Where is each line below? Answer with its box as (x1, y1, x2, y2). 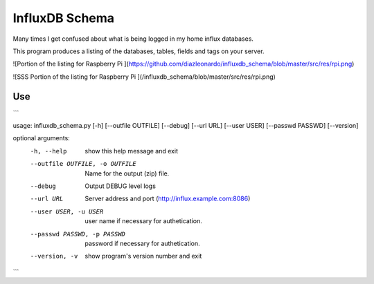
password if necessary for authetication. (84, 239, 200, 247)
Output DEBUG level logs (84, 182, 156, 190)
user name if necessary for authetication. (84, 217, 202, 225)
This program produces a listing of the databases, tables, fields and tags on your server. (12, 47, 265, 55)
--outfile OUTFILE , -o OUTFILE (30, 160, 136, 168)
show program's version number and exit (84, 252, 202, 261)
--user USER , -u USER (30, 207, 104, 216)
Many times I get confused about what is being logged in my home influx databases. (12, 35, 254, 43)
